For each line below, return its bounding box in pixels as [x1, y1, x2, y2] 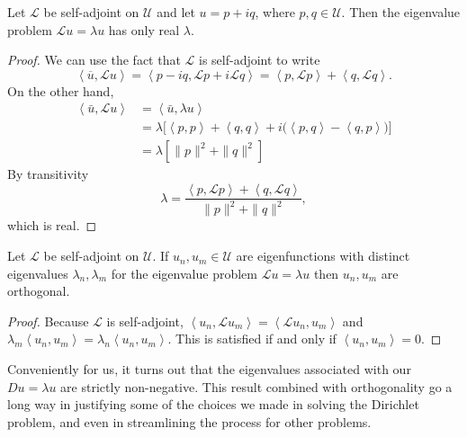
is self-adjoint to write [199, 50, 320, 69]
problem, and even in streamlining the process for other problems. [7, 412, 372, 431]
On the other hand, [7, 81, 114, 100]
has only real [108, 20, 180, 39]
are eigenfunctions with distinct [236, 246, 410, 265]
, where [255, 3, 295, 21]
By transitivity [7, 165, 89, 183]
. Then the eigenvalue [341, 3, 461, 21]
